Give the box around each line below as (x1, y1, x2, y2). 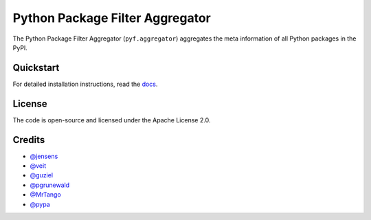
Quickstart (12, 62, 60, 74)
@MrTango (30, 190, 61, 199)
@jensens (30, 152, 58, 160)
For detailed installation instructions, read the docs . (12, 80, 158, 88)
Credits (12, 134, 45, 146)
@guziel (30, 171, 54, 179)
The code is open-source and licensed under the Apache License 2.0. (12, 115, 211, 124)
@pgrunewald (30, 181, 70, 189)
